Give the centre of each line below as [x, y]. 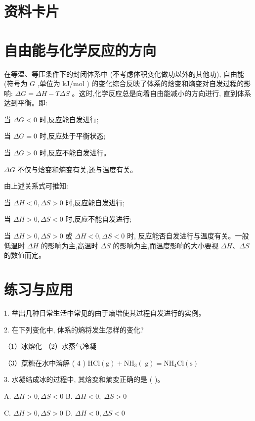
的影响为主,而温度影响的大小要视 [166, 245]
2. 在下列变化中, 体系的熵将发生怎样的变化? [74, 329]
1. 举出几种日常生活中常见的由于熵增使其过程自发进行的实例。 [105, 312]
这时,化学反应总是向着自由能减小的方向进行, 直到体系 [165, 93]
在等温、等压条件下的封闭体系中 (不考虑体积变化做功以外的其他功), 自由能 [124, 73]
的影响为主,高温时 [69, 245]
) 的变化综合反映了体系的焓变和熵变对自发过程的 [165, 83]
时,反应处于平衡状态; [72, 136]
